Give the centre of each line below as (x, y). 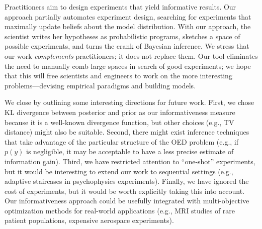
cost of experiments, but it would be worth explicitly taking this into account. (125, 191)
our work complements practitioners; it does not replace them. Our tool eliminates (131, 55)
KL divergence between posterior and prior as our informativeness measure (120, 112)
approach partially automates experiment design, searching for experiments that (128, 16)
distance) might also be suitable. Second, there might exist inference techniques (127, 132)
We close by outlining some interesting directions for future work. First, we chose (129, 102)
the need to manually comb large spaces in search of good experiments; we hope (128, 66)
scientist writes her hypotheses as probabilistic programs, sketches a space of (122, 36)
